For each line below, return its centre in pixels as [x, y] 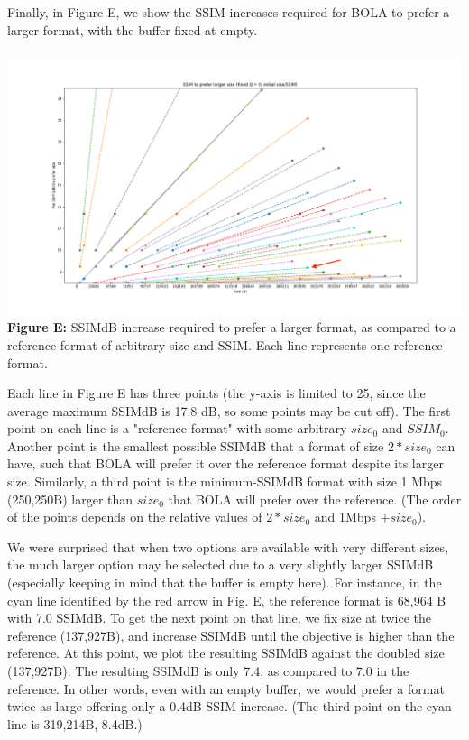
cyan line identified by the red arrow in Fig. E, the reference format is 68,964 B [227, 600]
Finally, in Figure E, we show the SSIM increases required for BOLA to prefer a [229, 12]
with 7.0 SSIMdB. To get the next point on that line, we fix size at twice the [220, 618]
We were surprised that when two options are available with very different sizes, [228, 546]
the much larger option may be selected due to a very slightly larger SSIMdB [221, 564]
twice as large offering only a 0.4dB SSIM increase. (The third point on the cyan [230, 706]
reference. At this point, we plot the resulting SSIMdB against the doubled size [226, 653]
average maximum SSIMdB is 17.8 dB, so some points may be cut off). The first [229, 410]
